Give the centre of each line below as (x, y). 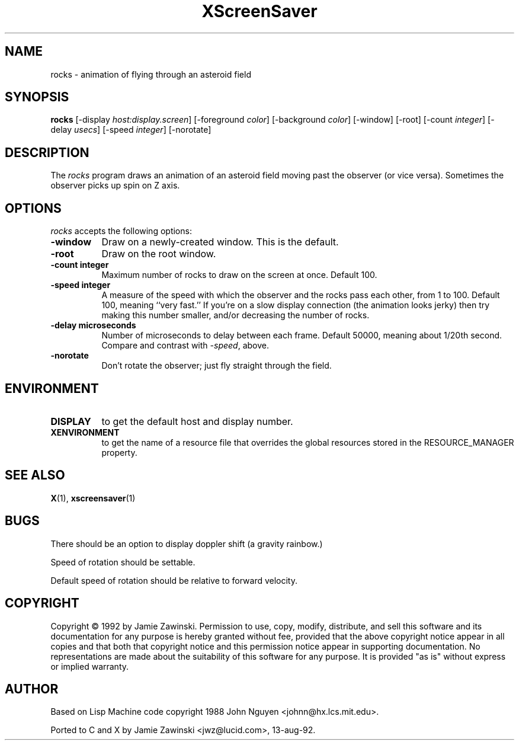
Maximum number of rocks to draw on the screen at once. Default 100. (239, 275)
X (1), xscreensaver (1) (93, 498)
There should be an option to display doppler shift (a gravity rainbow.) (187, 543)
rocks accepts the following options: (121, 231)
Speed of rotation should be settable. (123, 562)
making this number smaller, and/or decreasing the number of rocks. (236, 315)
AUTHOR (32, 689)
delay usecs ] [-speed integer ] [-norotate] (131, 130)
